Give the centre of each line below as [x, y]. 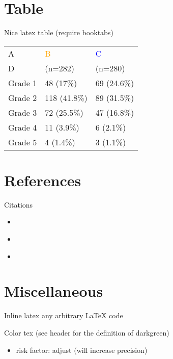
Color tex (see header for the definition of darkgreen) [87, 332]
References [43, 180]
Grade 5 [23, 142]
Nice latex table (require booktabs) [59, 32]
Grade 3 [23, 112]
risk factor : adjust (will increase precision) [82, 350]
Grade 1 [23, 83]
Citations [19, 204]
